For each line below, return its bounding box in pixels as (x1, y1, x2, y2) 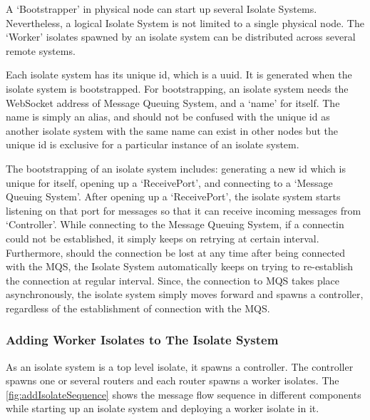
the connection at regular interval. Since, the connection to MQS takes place (6, 272, 340, 287)
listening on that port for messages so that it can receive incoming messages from (6, 203, 361, 217)
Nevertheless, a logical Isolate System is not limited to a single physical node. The (6, 15, 364, 30)
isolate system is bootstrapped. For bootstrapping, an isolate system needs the (6, 81, 349, 96)
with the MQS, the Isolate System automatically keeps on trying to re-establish (6, 259, 353, 274)
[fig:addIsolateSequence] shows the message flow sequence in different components (6, 386, 361, 401)
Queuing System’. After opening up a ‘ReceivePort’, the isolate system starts (6, 189, 341, 204)
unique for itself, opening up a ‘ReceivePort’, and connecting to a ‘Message (6, 175, 333, 190)
